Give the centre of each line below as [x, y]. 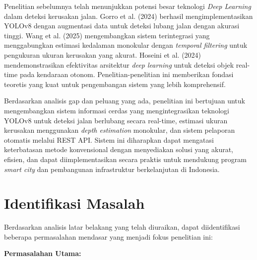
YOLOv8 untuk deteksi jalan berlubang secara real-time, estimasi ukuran [116, 120]
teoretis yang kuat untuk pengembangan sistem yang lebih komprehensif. [115, 84]
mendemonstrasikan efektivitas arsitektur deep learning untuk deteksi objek [119, 64]
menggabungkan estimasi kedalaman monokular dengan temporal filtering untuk [126, 45]
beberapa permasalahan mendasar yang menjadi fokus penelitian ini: [108, 236]
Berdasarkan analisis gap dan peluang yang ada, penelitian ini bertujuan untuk [125, 101]
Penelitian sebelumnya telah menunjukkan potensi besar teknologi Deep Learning [128, 6]
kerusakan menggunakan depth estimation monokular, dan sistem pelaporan [120, 130]
